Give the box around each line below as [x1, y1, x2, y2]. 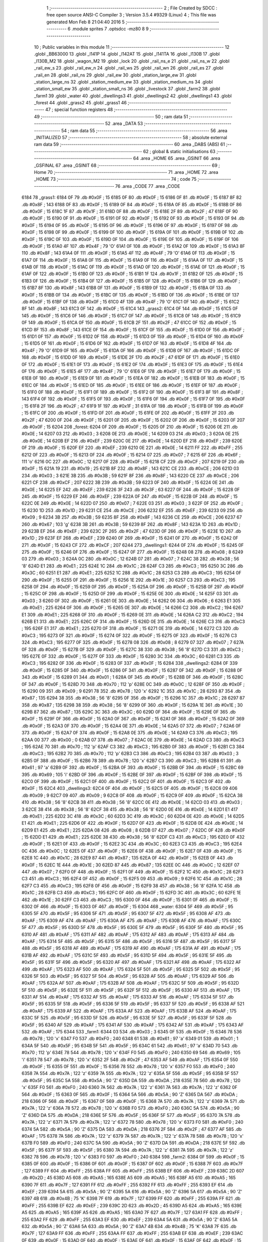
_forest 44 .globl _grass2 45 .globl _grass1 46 [34, 100, 127, 106]
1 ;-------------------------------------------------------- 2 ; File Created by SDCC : [46, 5, 218, 11]
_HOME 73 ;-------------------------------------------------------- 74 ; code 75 [34, 176, 197, 182]
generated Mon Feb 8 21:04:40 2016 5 [46, 19, 125, 25]
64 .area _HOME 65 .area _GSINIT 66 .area [133, 155, 220, 161]
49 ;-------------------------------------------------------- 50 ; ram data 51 [34, 113, 188, 119]
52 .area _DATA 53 [105, 121, 143, 127]
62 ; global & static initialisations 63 [143, 148, 216, 154]
